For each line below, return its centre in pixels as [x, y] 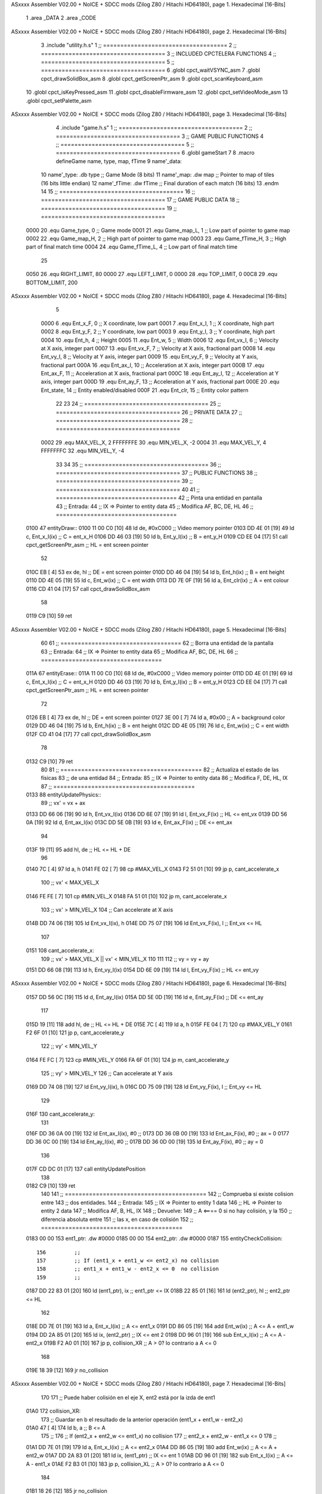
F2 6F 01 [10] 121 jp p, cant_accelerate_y [75, 1032]
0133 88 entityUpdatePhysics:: [64, 795]
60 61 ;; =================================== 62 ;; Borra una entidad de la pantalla [157, 643]
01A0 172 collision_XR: [53, 1411]
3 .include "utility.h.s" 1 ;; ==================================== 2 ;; [139, 45]
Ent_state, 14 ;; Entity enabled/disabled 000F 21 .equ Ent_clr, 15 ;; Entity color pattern [145, 390]
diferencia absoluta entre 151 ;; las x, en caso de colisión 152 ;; [117, 1219]
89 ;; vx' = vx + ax [63, 803]
